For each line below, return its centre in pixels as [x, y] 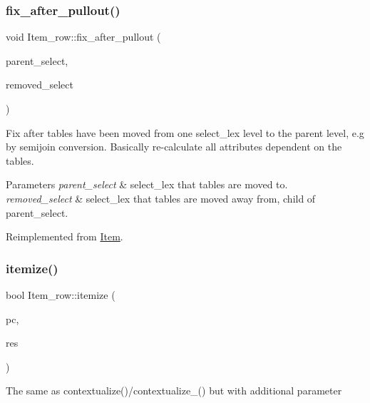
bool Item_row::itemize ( [61, 294]
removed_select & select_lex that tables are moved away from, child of [161, 198]
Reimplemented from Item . [65, 236]
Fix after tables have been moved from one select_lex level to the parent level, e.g [185, 132]
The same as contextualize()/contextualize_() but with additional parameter [174, 391]
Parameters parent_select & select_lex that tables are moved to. [147, 184]
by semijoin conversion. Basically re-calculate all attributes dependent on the [174, 147]
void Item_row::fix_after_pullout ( [83, 37]
